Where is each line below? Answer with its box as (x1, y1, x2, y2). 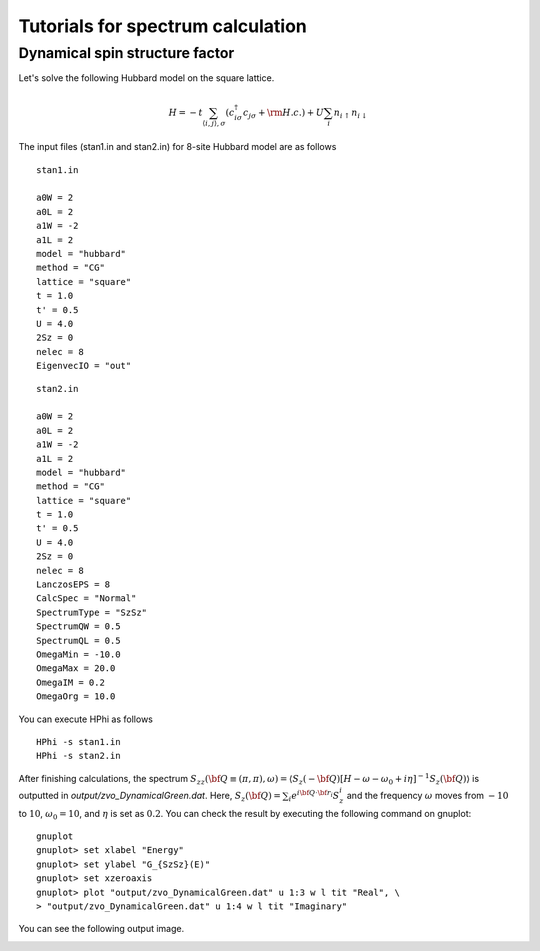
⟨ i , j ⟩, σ (202, 119, 226, 129)
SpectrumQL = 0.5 (36, 635, 121, 646)
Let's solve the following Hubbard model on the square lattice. (18, 72, 275, 84)
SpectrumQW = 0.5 (36, 621, 121, 632)
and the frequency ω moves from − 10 (346, 789, 509, 801)
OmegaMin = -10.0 (36, 648, 121, 660)
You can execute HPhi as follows (18, 713, 154, 725)
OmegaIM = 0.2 (36, 676, 105, 688)
